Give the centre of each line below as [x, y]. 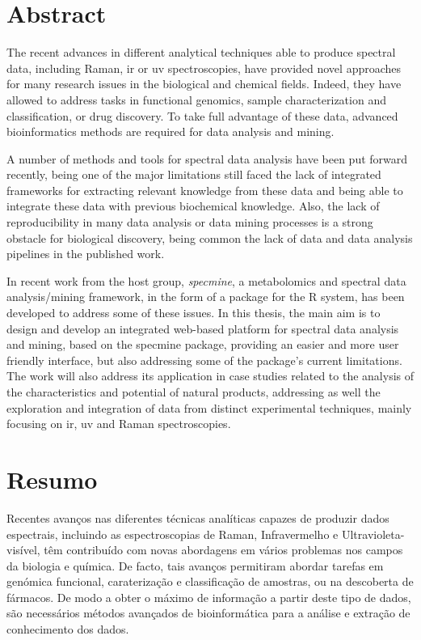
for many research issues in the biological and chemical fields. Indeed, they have [204, 84]
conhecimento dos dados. [68, 629]
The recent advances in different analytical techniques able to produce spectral [201, 52]
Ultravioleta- [373, 534]
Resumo [52, 479]
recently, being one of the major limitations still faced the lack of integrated [194, 174]
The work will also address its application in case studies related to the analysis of [210, 376]
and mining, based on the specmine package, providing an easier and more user [203, 344]
